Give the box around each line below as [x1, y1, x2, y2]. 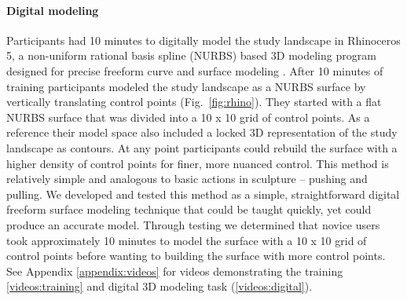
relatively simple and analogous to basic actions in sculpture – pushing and [6, 170, 368, 187]
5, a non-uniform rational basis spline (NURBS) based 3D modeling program [6, 47, 376, 64]
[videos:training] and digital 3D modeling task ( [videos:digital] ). [6, 278, 313, 295]
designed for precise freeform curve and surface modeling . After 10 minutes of [6, 62, 383, 79]
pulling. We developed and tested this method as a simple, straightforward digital [6, 185, 400, 202]
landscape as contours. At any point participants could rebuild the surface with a [6, 139, 398, 155]
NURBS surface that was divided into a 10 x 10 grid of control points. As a [6, 108, 370, 125]
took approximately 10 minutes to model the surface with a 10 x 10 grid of [6, 232, 367, 248]
